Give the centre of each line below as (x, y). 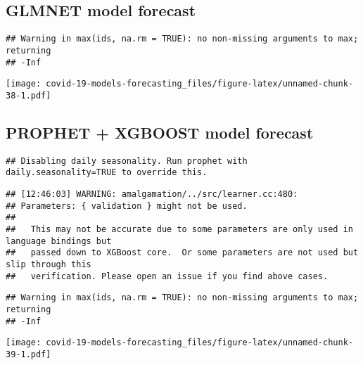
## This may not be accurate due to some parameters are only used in (179, 229)
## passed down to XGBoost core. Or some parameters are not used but (182, 253)
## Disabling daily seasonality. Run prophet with (127, 161)
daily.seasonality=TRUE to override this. (107, 173)
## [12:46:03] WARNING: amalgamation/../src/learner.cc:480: (152, 194)
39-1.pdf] (28, 354)
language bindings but (59, 241)
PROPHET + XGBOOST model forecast (160, 132)
